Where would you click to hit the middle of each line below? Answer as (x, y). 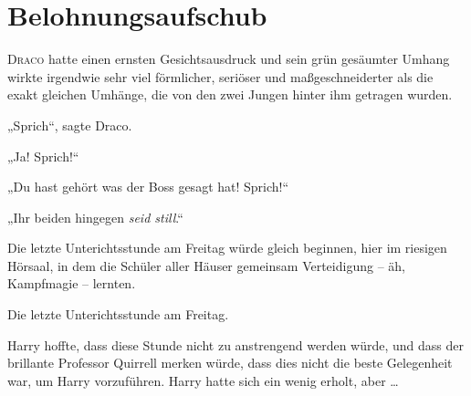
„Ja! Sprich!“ (43, 156)
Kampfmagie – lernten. (72, 283)
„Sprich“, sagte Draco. (70, 125)
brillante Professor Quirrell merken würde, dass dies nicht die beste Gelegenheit (230, 363)
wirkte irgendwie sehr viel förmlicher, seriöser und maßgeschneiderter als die (220, 76)
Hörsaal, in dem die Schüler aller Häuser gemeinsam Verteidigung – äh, (206, 265)
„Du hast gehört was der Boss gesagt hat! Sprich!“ (148, 187)
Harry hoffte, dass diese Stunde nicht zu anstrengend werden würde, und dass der (236, 344)
